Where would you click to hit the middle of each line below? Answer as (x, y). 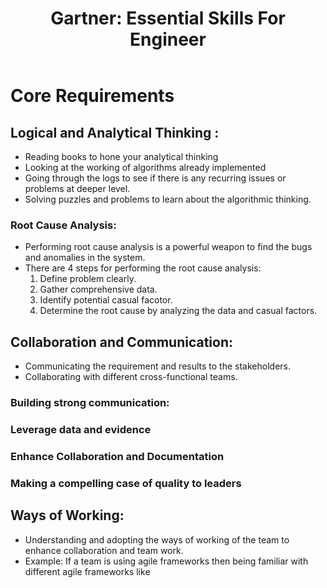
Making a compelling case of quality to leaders (126, 483)
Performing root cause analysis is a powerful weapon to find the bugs (168, 247)
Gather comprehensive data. (98, 289)
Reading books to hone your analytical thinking (121, 156)
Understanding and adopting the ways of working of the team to (157, 539)
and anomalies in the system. (85, 258)
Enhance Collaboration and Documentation (117, 456)
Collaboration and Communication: (122, 342)
